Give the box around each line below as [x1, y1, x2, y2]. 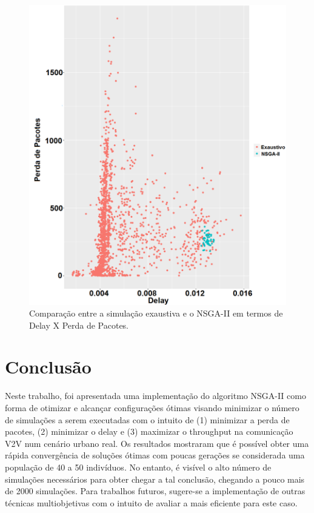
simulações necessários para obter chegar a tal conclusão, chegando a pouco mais [5, 472, 305, 485]
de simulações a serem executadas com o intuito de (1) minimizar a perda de [5, 413, 290, 426]
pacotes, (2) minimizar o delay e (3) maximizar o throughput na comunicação [5, 425, 293, 438]
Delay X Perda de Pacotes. [29, 318, 129, 331]
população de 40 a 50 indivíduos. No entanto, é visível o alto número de [5, 460, 272, 473]
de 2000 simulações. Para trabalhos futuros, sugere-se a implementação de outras [5, 485, 306, 497]
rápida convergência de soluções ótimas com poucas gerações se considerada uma [5, 449, 305, 461]
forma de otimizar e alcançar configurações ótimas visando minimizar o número [5, 401, 299, 414]
